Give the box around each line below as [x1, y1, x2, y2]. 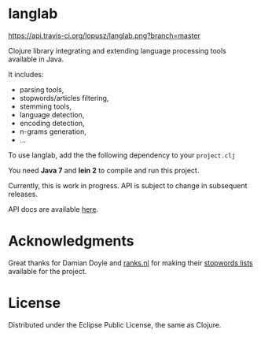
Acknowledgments [8, 232, 135, 250]
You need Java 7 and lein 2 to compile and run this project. [8, 165, 200, 175]
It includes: [8, 69, 44, 79]
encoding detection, [19, 118, 85, 128]
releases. [8, 189, 38, 198]
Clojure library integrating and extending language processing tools [8, 46, 226, 55]
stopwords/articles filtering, [19, 93, 109, 102]
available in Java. [8, 54, 64, 64]
